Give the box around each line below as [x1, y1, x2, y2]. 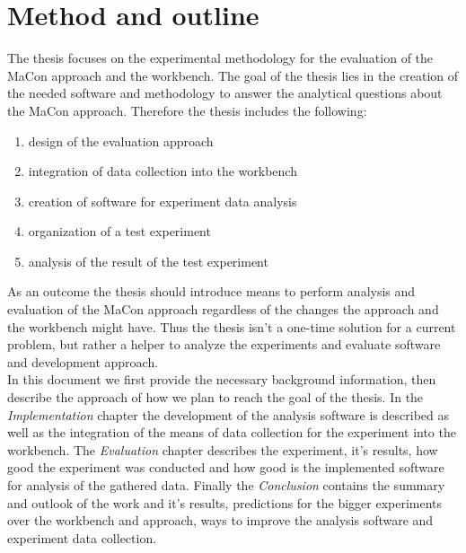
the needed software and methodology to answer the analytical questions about [7, 83, 443, 102]
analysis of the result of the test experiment [28, 251, 268, 270]
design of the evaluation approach [28, 131, 214, 150]
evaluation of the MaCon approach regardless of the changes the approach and [7, 300, 439, 319]
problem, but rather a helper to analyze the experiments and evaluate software [7, 335, 441, 354]
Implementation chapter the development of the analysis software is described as [7, 405, 450, 424]
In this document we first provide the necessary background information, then [7, 370, 436, 389]
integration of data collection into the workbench [28, 162, 297, 180]
